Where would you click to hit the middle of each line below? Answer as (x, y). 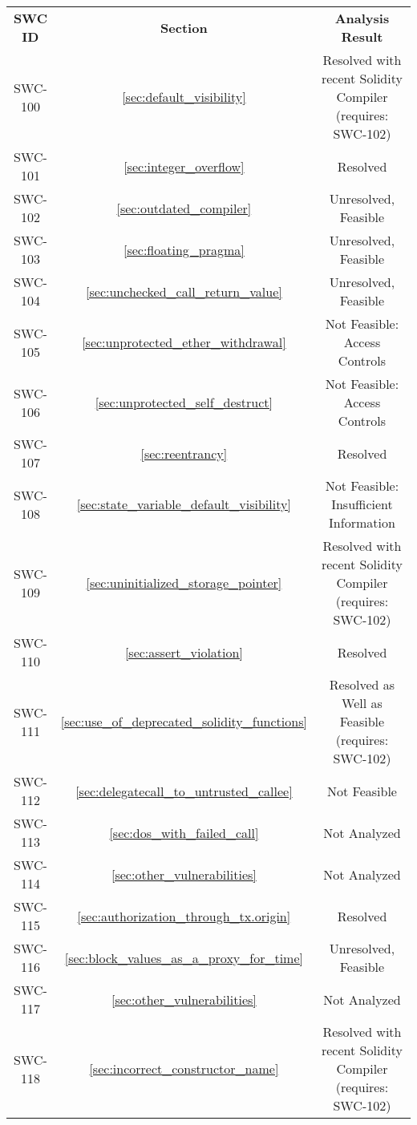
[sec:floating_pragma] (184, 249)
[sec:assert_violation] (184, 652)
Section (184, 27)
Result (362, 36)
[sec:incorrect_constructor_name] (184, 1068)
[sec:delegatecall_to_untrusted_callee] (184, 791)
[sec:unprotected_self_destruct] (184, 402)
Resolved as (362, 684)
